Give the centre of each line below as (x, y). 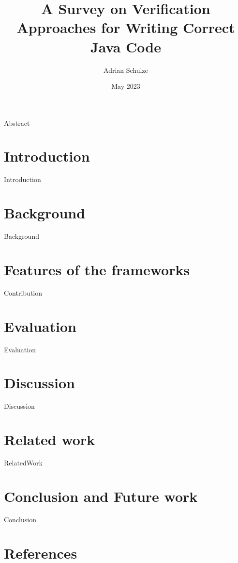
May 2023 (126, 86)
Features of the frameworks (97, 269)
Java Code (126, 46)
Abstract (17, 123)
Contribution (23, 292)
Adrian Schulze (126, 70)
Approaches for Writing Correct (126, 27)
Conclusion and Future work (101, 496)
